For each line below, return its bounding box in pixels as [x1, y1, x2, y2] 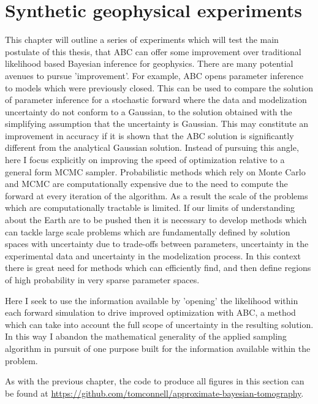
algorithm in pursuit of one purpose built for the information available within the [5, 341, 311, 354]
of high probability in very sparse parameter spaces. [5, 273, 200, 286]
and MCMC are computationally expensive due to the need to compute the [5, 177, 288, 190]
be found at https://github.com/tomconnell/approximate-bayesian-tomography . [5, 386, 304, 399]
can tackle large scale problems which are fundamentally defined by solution [5, 225, 290, 238]
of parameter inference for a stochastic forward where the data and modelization [5, 93, 307, 106]
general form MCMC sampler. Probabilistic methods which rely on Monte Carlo [5, 165, 306, 178]
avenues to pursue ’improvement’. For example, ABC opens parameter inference [5, 69, 303, 82]
